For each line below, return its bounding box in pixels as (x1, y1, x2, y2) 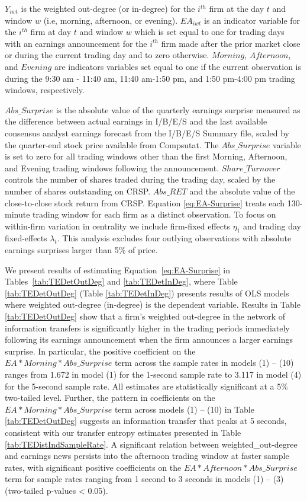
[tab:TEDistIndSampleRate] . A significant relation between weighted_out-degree (5, 438, 298, 450)
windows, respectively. (5, 84, 85, 96)
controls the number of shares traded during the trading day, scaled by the (5, 173, 276, 186)
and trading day (243, 219, 302, 232)
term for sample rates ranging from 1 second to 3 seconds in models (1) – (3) (5, 473, 284, 485)
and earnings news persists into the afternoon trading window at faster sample (5, 449, 289, 462)
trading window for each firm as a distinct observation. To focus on (33, 208, 276, 221)
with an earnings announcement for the (5, 37, 147, 49)
